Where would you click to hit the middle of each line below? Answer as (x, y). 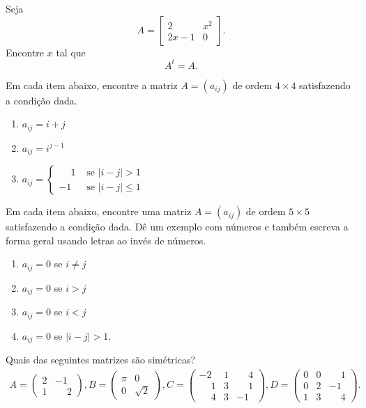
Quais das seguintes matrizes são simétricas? (101, 360)
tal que (71, 52)
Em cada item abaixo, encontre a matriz (92, 85)
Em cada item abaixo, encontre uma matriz (99, 211)
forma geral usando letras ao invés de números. (106, 240)
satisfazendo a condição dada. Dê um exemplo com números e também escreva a (177, 227)
